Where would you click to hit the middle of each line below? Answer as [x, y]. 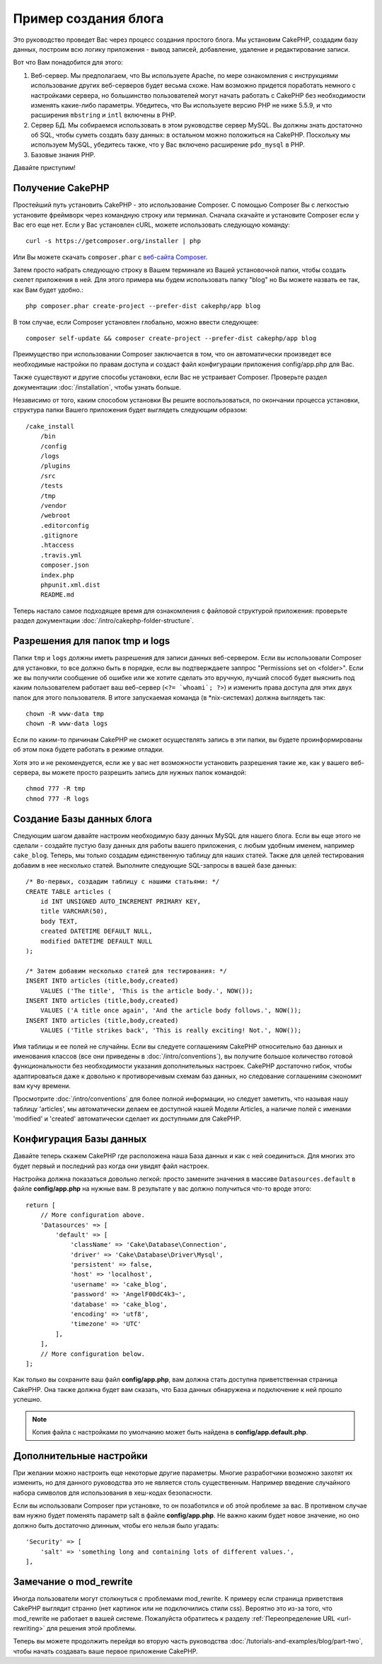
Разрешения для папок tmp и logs [92, 641]
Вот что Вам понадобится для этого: [68, 62]
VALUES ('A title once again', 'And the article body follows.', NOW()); [171, 1011]
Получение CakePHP [61, 188]
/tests [52, 486]
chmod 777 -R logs [58, 798]
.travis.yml [61, 555]
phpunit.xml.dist [70, 585]
